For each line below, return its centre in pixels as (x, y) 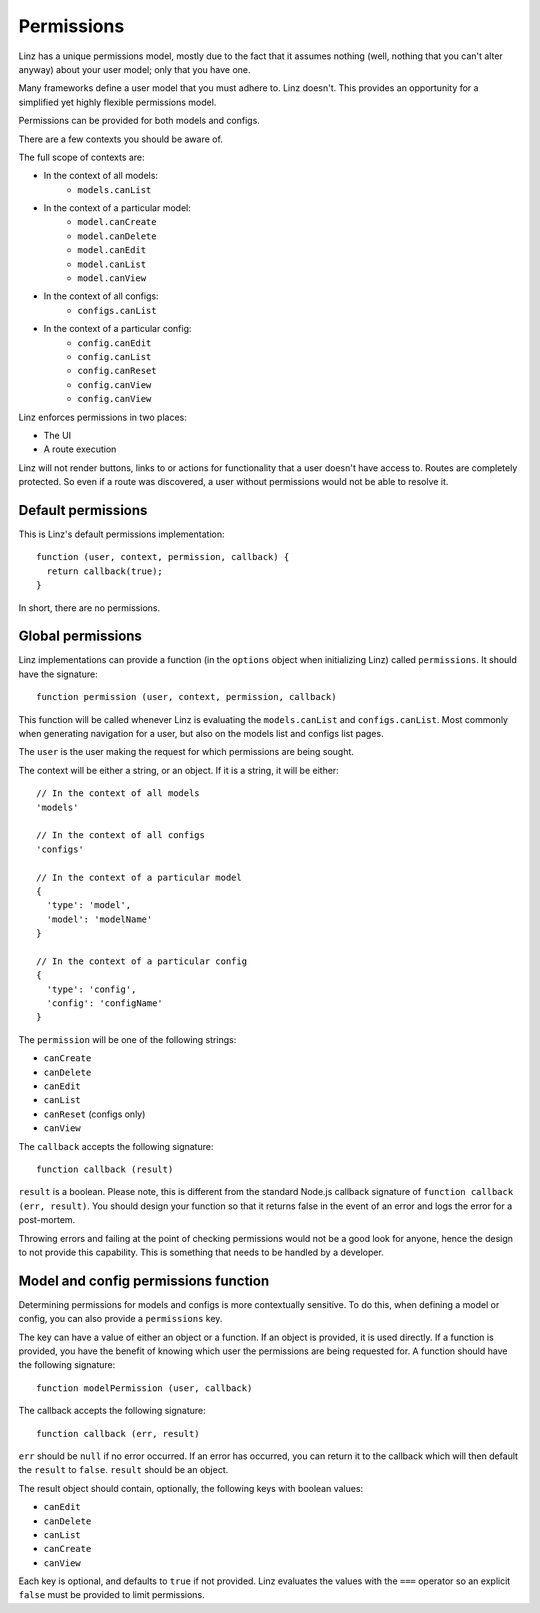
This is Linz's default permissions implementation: (121, 534)
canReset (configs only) (94, 1114)
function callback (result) (105, 1169)
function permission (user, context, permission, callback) (186, 697)
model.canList (112, 264)
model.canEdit (112, 250)
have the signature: (58, 674)
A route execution (80, 449)
